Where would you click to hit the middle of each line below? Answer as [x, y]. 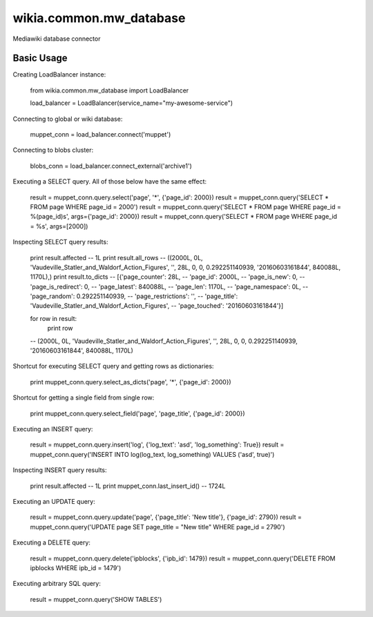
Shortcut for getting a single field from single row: [84, 398]
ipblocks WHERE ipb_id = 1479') [76, 568]
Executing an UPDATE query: [54, 501]
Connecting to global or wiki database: [68, 119]
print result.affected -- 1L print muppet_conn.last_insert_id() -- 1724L [128, 486]
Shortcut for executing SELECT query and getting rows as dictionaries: [113, 366]
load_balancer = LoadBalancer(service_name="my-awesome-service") [132, 103]
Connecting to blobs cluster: [53, 150]
